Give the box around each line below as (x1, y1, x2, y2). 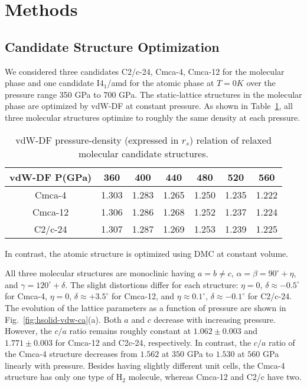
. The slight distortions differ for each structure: (65, 278, 239, 290)
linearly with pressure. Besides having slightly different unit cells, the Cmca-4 (5, 359, 285, 371)
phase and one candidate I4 (5, 77, 104, 89)
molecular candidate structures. (79, 146, 208, 160)
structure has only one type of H (5, 371, 123, 383)
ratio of (268, 336, 295, 348)
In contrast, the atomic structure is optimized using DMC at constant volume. (5, 247, 289, 259)
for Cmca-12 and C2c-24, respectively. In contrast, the (55, 336, 252, 348)
